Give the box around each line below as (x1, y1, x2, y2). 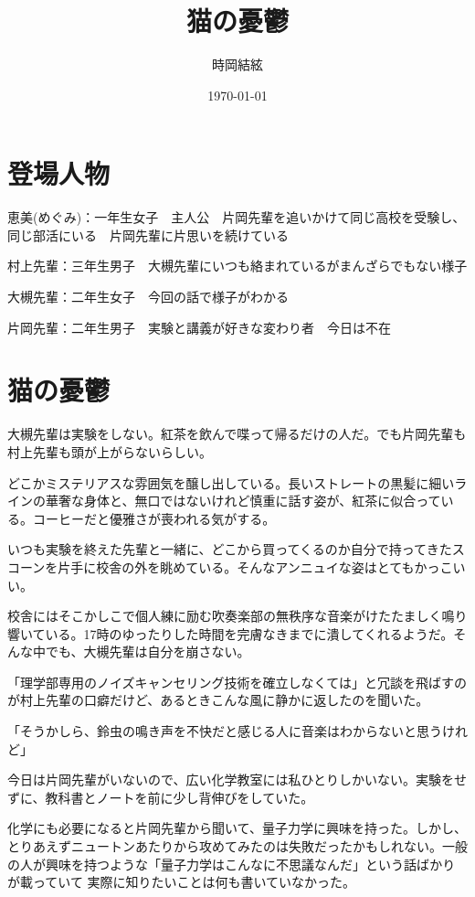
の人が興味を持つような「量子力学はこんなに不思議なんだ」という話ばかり (7, 854, 456, 873)
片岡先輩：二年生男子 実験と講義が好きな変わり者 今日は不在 (7, 317, 391, 336)
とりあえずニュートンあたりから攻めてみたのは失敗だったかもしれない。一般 (7, 837, 468, 856)
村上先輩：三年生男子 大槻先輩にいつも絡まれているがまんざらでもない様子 (7, 256, 468, 275)
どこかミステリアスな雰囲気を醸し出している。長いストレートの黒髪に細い (7, 473, 455, 492)
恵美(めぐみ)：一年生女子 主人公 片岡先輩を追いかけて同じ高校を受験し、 (7, 208, 466, 227)
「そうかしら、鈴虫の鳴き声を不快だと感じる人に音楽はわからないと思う (7, 721, 442, 741)
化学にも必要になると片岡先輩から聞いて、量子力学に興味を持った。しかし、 (7, 818, 467, 838)
